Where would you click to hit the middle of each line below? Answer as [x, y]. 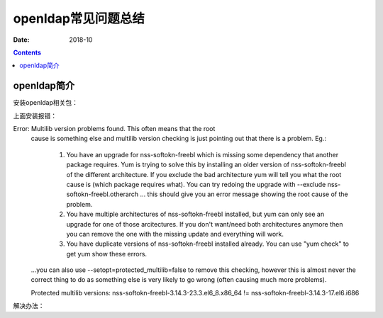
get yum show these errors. [107, 254]
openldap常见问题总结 [79, 18]
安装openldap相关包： [45, 103]
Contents [27, 52]
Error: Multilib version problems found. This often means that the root [114, 129]
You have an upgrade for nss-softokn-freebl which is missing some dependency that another [202, 154]
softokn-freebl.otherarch [102, 194]
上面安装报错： [35, 115]
